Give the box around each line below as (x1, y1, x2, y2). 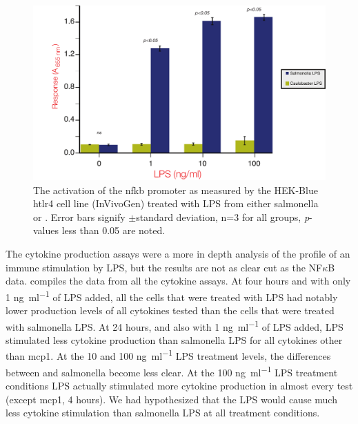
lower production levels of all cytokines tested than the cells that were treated (6, 302, 335, 317)
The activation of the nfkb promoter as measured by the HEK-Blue (33, 182, 318, 197)
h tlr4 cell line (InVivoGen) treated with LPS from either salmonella (33, 196, 319, 211)
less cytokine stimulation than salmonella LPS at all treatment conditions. (6, 405, 320, 420)
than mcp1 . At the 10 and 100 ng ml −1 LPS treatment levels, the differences (6, 347, 331, 363)
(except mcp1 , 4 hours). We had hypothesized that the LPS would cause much (6, 392, 337, 406)
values (33, 223, 59, 238)
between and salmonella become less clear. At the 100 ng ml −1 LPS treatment (6, 363, 338, 379)
